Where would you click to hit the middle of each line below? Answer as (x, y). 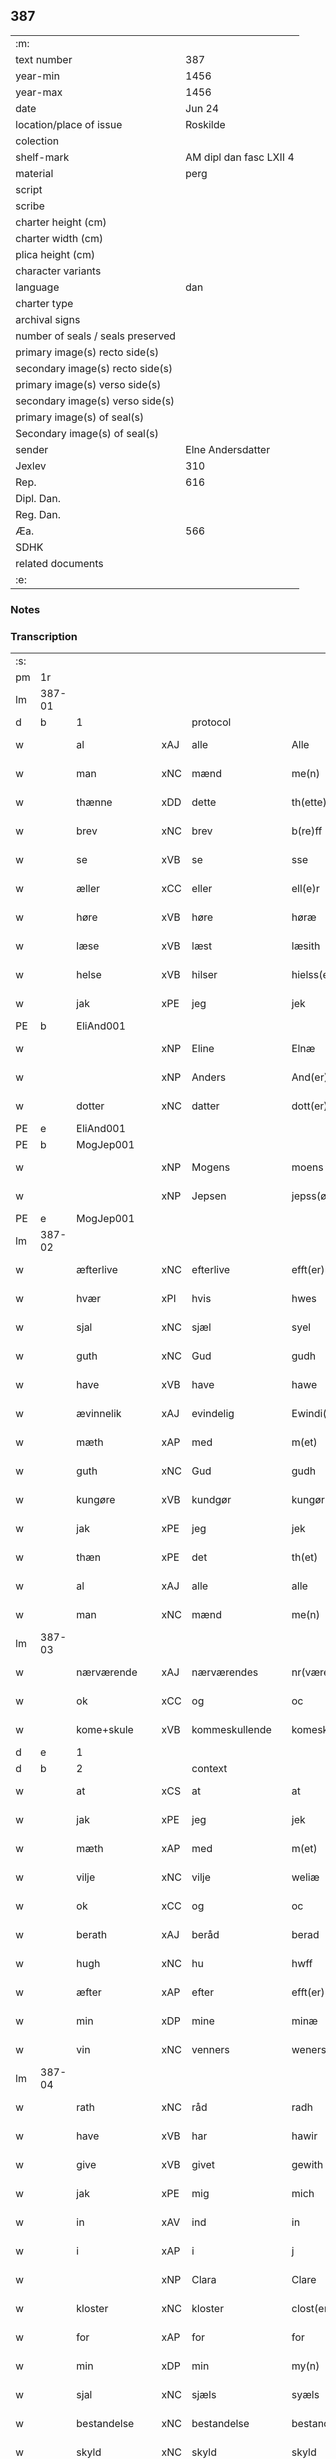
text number (44, 59)
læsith (306, 946)
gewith (307, 2165)
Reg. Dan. (38, 514)
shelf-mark (42, 157)
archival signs (48, 319)
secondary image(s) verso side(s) (95, 401)
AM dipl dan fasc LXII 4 (240, 157)
